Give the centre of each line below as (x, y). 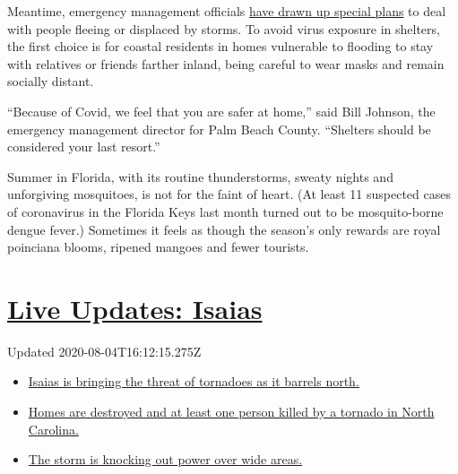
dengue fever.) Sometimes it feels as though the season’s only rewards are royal (224, 229)
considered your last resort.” (84, 147)
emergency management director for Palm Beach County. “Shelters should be (219, 129)
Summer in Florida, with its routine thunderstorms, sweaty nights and (200, 176)
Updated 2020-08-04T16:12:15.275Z (104, 351)
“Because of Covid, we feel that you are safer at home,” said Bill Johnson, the (221, 111)
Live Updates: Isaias (135, 308)
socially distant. (51, 81)
